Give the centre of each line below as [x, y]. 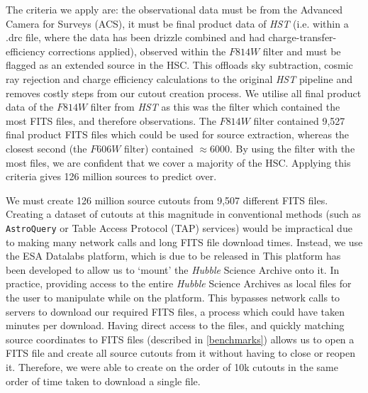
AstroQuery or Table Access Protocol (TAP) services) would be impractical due [179, 227]
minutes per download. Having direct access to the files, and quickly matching [175, 325]
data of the [30, 107]
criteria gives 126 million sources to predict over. [111, 176]
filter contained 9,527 [299, 120]
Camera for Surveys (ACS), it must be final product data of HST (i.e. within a [177, 23]
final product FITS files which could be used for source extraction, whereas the [178, 134]
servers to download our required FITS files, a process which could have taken [175, 311]
